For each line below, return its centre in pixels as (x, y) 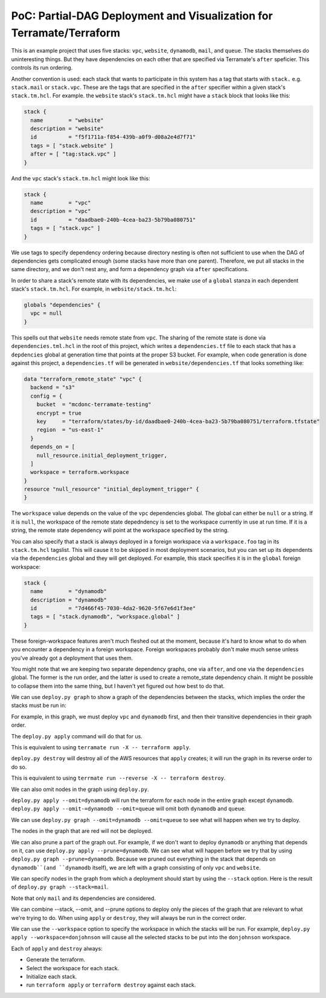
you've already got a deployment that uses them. (72, 658)
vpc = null (46, 314)
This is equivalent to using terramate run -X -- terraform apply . (101, 747)
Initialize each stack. (52, 977)
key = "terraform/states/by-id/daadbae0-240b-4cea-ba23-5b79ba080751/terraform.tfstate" (178, 421)
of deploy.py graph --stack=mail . (60, 887)
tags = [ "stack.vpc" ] (66, 228)
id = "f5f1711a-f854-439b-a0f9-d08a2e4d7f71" (113, 137)
